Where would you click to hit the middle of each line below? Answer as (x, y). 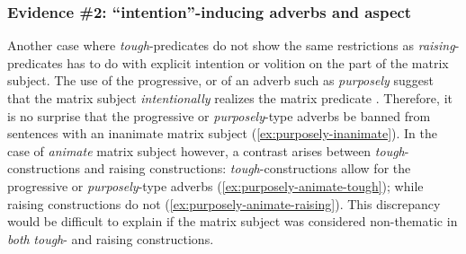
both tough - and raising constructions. (111, 238)
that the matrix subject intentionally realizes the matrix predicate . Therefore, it (230, 98)
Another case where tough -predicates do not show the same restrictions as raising (231, 45)
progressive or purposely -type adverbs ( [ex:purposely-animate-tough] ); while (215, 185)
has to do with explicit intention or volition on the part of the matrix (258, 62)
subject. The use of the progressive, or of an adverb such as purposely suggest (220, 80)
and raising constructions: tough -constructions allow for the (247, 168)
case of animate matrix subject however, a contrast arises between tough (206, 150)
